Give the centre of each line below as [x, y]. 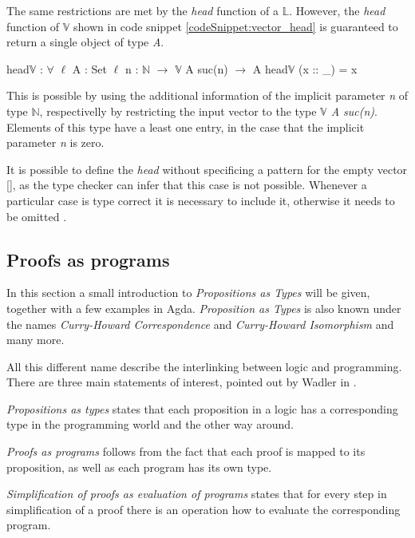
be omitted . [37, 216]
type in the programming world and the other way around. [150, 424]
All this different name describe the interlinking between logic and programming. [204, 366]
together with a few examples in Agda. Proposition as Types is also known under [204, 308]
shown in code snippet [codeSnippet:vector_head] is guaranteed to [236, 26]
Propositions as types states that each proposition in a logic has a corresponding [202, 408]
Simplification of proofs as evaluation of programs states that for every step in [197, 494]
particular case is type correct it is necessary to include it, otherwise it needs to [201, 200]
